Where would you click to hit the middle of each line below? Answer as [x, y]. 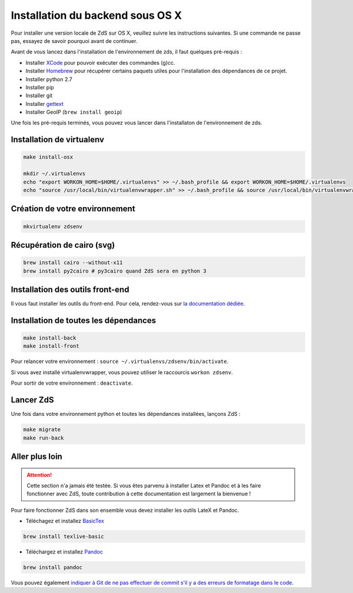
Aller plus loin [37, 456]
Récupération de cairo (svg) [63, 245]
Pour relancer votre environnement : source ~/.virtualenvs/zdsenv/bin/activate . [120, 361]
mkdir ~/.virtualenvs [54, 174]
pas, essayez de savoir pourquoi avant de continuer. [74, 41]
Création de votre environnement [73, 209]
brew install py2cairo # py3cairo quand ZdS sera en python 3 [115, 271]
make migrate [42, 430]
